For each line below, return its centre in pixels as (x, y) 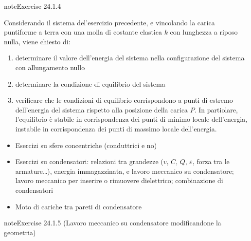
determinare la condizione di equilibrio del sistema (90, 83)
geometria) (20, 232)
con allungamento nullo (50, 67)
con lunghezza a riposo (204, 32)
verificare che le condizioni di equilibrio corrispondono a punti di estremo (124, 100)
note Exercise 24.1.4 (33, 6)
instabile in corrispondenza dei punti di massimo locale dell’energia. (116, 128)
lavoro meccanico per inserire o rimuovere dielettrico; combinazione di (119, 180)
